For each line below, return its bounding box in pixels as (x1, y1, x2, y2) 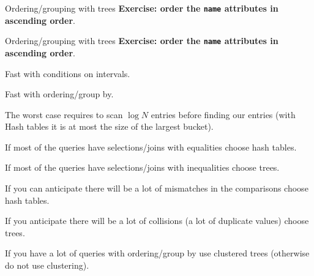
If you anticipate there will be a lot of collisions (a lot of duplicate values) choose (5, 214, 309, 227)
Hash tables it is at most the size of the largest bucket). (5, 120, 214, 133)
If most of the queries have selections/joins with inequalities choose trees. (5, 161, 280, 174)
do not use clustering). (5, 259, 89, 272)
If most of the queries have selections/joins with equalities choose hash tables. (5, 140, 297, 153)
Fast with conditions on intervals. (5, 67, 130, 80)
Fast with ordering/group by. (5, 88, 114, 100)
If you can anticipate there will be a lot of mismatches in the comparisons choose (5, 182, 308, 195)
